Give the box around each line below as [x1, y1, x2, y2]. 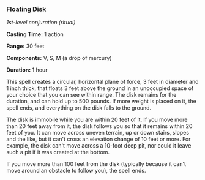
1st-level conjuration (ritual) [6, 19, 76, 26]
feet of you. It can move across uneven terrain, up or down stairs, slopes [6, 129, 190, 137]
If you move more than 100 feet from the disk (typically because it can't [6, 160, 187, 168]
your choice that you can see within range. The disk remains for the [6, 91, 177, 99]
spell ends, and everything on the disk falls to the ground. [6, 104, 152, 111]
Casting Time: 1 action [6, 31, 64, 38]
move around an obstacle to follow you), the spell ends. [6, 167, 146, 174]
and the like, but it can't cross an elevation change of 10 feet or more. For [6, 135, 191, 143]
